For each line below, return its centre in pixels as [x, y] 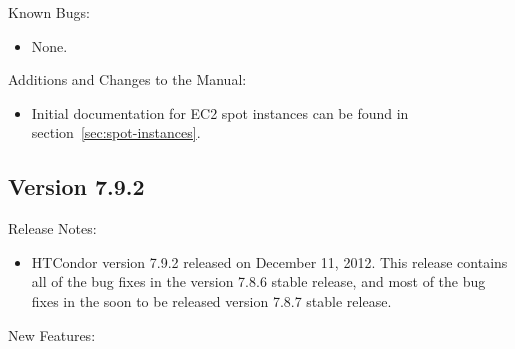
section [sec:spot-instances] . [116, 132]
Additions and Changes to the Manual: [127, 79]
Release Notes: [52, 228]
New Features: [52, 334]
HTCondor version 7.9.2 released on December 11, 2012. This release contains [269, 261]
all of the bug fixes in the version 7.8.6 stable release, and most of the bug [258, 281]
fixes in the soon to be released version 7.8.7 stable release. [211, 300]
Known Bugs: [49, 12]
